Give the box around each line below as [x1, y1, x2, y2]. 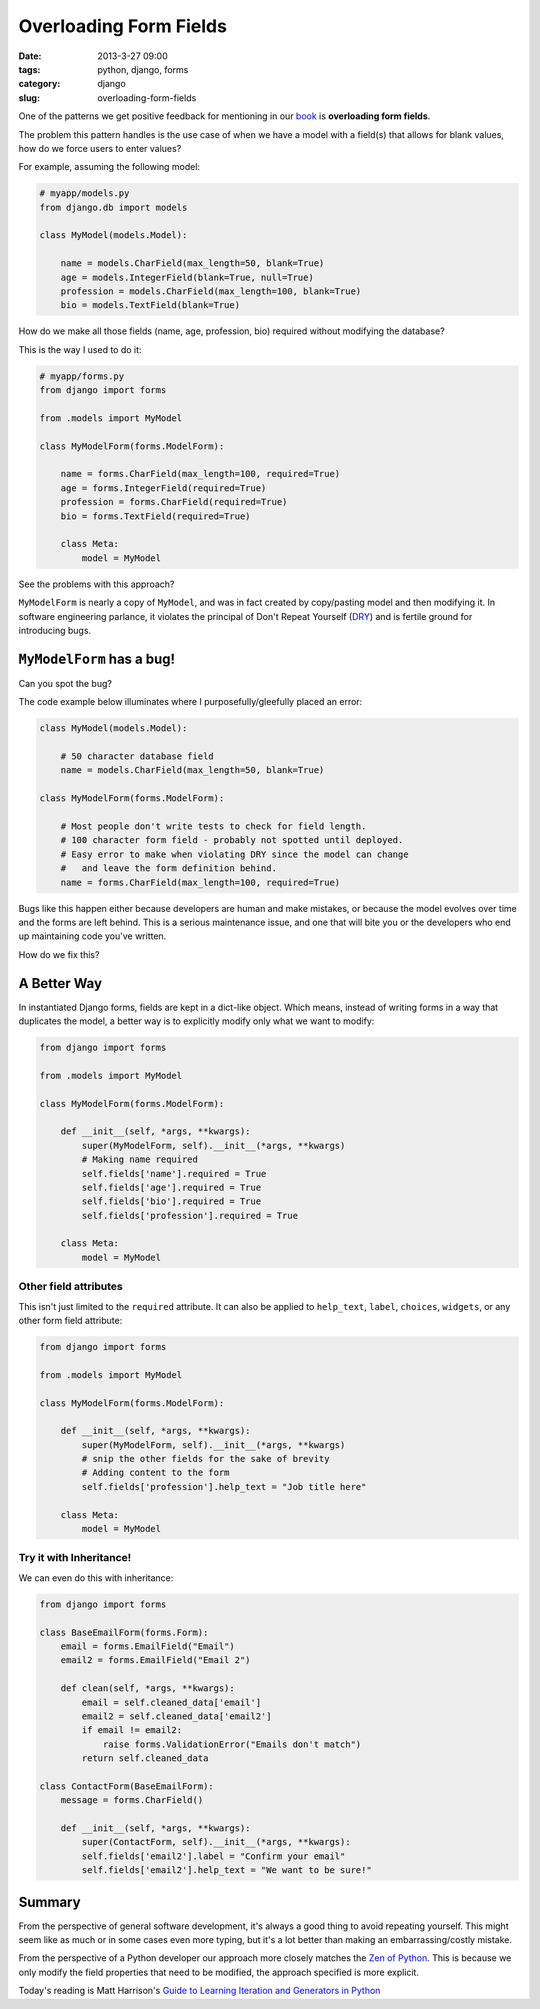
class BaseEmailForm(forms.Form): [39, 1626, 209, 1638]
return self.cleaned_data [81, 1753, 209, 1764]
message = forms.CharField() [60, 1795, 204, 1806]
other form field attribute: [18, 1314, 123, 1326]
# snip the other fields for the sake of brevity [81, 1453, 330, 1465]
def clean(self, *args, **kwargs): [60, 1683, 235, 1694]
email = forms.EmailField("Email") [60, 1640, 235, 1652]
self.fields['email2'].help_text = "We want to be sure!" [81, 1865, 372, 1876]
